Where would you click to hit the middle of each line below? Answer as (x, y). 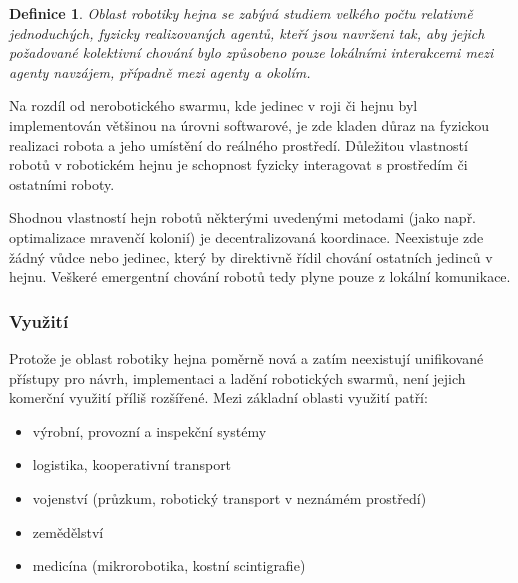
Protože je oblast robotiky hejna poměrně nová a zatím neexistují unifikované (246, 357)
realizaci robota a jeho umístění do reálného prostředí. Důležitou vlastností (238, 144)
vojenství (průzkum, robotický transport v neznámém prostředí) (229, 497)
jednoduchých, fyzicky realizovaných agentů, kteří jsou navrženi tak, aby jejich (247, 32)
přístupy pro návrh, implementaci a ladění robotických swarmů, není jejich (237, 377)
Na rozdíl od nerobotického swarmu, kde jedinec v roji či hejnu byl (213, 105)
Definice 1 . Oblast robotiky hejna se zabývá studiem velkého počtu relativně (241, 13)
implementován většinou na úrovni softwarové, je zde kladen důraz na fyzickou (249, 124)
